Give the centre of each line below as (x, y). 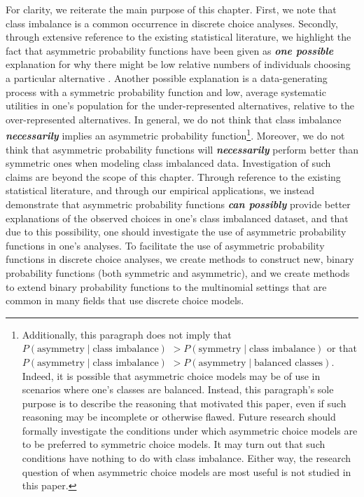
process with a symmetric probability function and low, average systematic (166, 91)
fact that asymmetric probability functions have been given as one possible (170, 50)
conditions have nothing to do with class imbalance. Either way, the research (187, 458)
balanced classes (288, 363)
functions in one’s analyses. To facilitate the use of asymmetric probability (165, 245)
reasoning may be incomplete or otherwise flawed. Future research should (179, 417)
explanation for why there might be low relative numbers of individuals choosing (178, 64)
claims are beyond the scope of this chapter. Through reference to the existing (173, 176)
